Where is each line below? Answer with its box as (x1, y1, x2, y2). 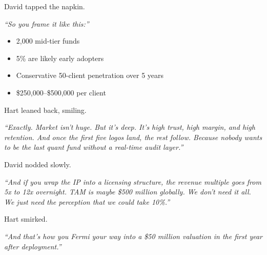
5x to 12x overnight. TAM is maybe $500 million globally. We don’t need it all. (4, 186, 251, 197)
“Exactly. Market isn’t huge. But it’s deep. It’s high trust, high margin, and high (4, 122, 255, 132)
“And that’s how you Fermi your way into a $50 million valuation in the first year (4, 230, 262, 241)
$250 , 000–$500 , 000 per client (16, 87, 106, 97)
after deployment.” (4, 241, 61, 251)
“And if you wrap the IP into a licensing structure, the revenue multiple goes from (4, 176, 261, 187)
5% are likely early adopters (16, 52, 104, 63)
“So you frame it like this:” (4, 18, 89, 29)
